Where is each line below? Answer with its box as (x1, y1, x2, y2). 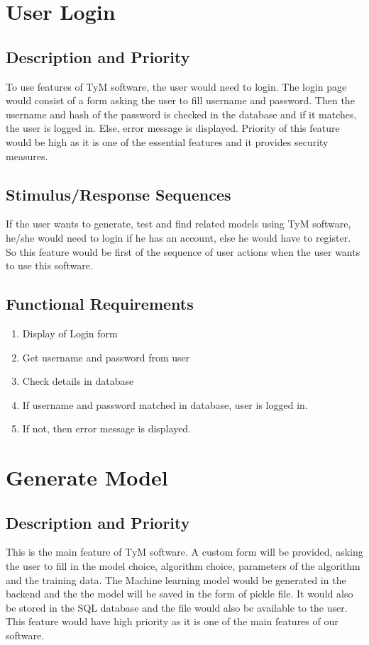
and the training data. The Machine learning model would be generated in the (6, 572, 346, 587)
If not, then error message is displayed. (22, 421, 192, 436)
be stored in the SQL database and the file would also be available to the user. (6, 600, 348, 615)
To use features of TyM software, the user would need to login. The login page (6, 79, 347, 94)
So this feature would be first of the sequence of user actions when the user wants (6, 244, 360, 259)
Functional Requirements (6, 293, 194, 315)
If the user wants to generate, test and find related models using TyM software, (6, 216, 351, 231)
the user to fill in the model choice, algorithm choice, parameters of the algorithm (6, 559, 360, 573)
